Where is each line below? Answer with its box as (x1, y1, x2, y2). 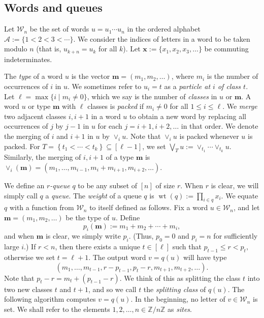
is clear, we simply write (45, 230, 121, 241)
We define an (4, 180, 45, 190)
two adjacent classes (4, 110, 67, 121)
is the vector (71, 71, 110, 81)
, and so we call (88, 283, 137, 294)
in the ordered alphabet (127, 23, 201, 34)
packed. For (4, 140, 40, 151)
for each (97, 121, 122, 131)
